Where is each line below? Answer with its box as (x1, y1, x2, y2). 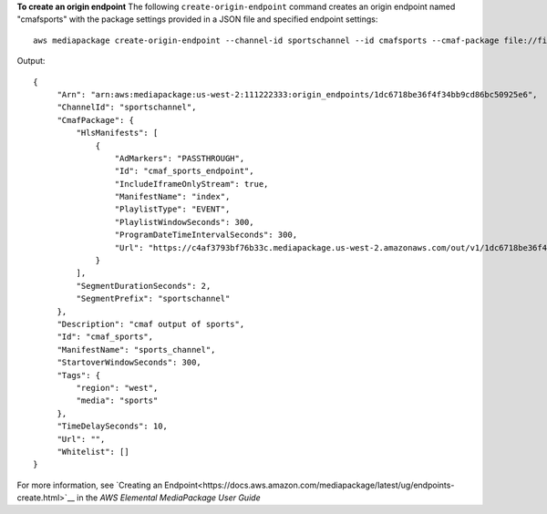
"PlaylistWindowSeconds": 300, (114, 217, 254, 227)
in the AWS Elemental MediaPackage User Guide (76, 492, 261, 503)
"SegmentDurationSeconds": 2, (76, 281, 212, 291)
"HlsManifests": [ (76, 128, 159, 139)
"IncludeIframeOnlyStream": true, (114, 179, 269, 189)
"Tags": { (57, 370, 101, 380)
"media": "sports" (76, 396, 159, 406)
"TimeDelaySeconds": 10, (57, 421, 169, 432)
